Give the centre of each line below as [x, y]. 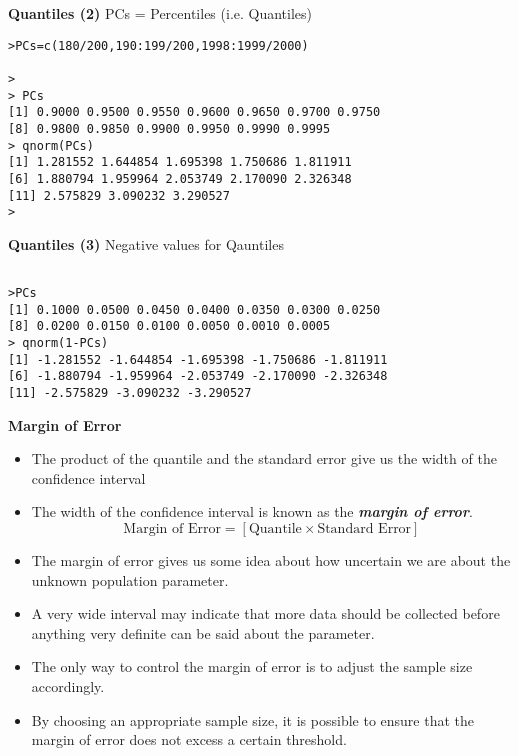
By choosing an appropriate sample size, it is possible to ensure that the [253, 719]
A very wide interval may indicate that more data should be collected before [265, 613]
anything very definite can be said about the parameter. [203, 632]
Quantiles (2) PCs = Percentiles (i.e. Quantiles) [160, 13]
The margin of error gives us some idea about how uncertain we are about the [271, 560]
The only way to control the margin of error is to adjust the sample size [252, 666]
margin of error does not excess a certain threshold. [189, 739]
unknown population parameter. [130, 579]
